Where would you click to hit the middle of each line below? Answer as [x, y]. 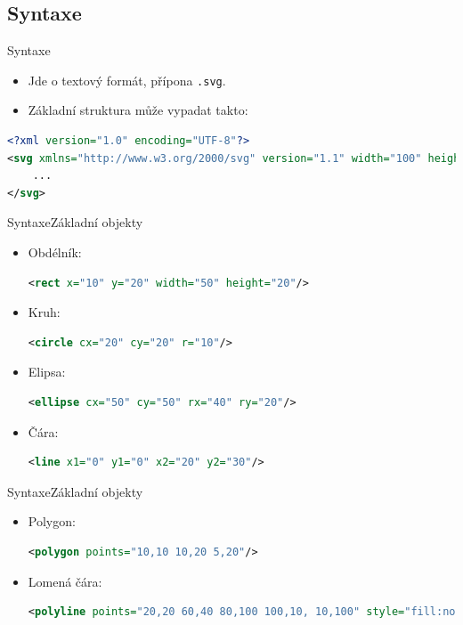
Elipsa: [47, 372]
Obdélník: [55, 252]
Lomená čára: [65, 581]
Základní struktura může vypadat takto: [138, 110]
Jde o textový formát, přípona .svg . [127, 80]
